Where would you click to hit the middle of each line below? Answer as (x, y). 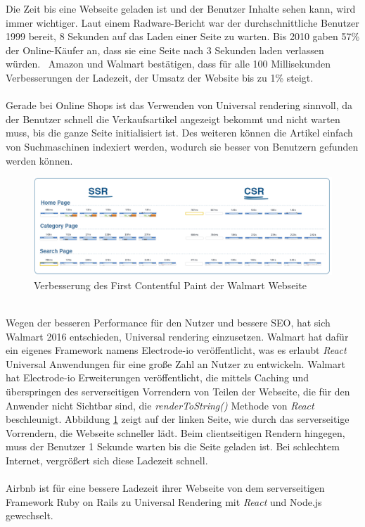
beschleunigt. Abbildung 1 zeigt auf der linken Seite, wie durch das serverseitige (178, 419)
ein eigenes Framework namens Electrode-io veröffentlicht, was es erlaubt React (176, 350)
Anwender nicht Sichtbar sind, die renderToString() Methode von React (160, 405)
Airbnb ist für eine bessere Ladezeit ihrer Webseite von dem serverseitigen (165, 488)
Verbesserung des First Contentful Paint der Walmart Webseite (170, 285)
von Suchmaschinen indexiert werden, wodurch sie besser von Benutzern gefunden (182, 146)
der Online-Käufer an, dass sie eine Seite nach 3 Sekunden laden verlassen (165, 50)
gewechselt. (30, 515)
